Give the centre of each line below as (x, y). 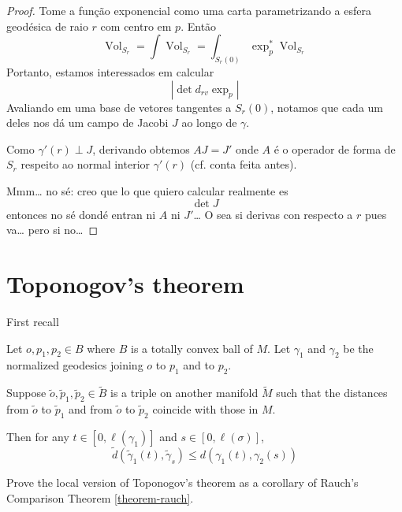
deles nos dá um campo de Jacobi (87, 122)
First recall (33, 321)
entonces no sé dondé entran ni (81, 214)
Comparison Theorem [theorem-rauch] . (100, 497)
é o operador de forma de (335, 148)
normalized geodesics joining (75, 365)
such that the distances (332, 393)
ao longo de (209, 122)
